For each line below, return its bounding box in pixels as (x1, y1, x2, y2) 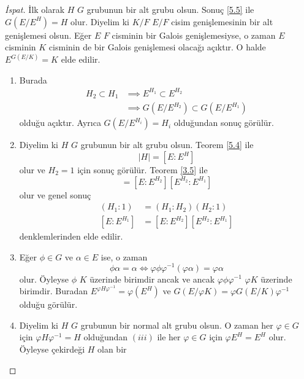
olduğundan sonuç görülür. (173, 116, 274, 129)
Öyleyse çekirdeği (19, 342, 85, 355)
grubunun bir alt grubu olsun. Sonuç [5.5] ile (86, 3, 254, 15)
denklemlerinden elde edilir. (19, 230, 123, 243)
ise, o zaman (101, 250, 148, 263)
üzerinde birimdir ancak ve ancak (89, 272, 215, 285)
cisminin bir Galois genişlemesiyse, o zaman (112, 28, 276, 41)
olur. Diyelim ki (70, 15, 129, 28)
